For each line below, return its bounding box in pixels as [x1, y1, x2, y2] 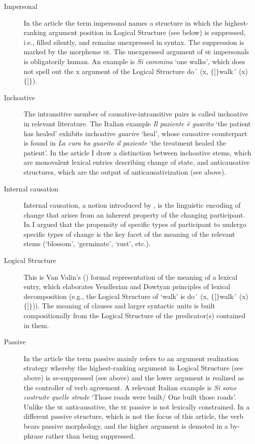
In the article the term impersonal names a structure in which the [24, 17, 223, 28]
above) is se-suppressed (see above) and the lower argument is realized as [24, 372, 244, 382]
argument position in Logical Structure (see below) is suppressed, [49, 27, 246, 37]
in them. [24, 320, 49, 330]
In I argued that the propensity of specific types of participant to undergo [24, 219, 247, 229]
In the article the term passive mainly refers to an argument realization [24, 353, 239, 363]
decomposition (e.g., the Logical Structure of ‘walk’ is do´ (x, [24, 291, 209, 301]
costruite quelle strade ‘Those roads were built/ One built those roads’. [24, 392, 236, 402]
